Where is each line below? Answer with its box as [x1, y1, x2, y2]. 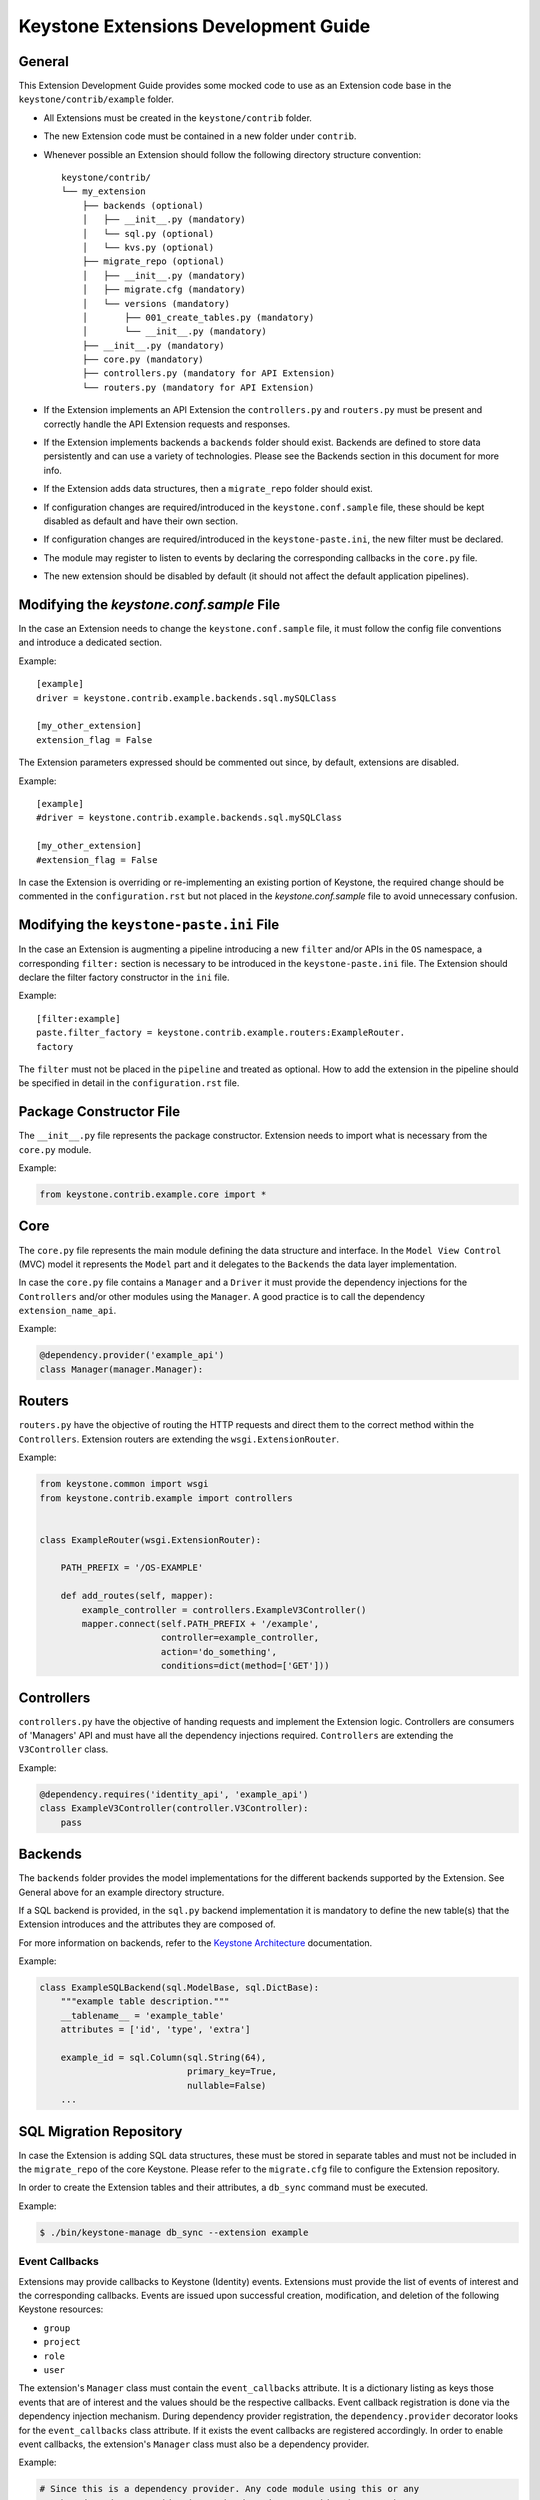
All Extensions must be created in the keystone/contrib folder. [43, 111, 312, 124]
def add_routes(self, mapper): [60, 1590, 214, 1602]
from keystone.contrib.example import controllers [39, 1492, 294, 1504]
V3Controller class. [18, 1743, 109, 1755]
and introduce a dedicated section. [18, 636, 163, 649]
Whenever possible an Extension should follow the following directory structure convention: [43, 148, 422, 160]
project [43, 2336, 82, 2348]
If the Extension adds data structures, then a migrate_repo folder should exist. [43, 483, 374, 495]
